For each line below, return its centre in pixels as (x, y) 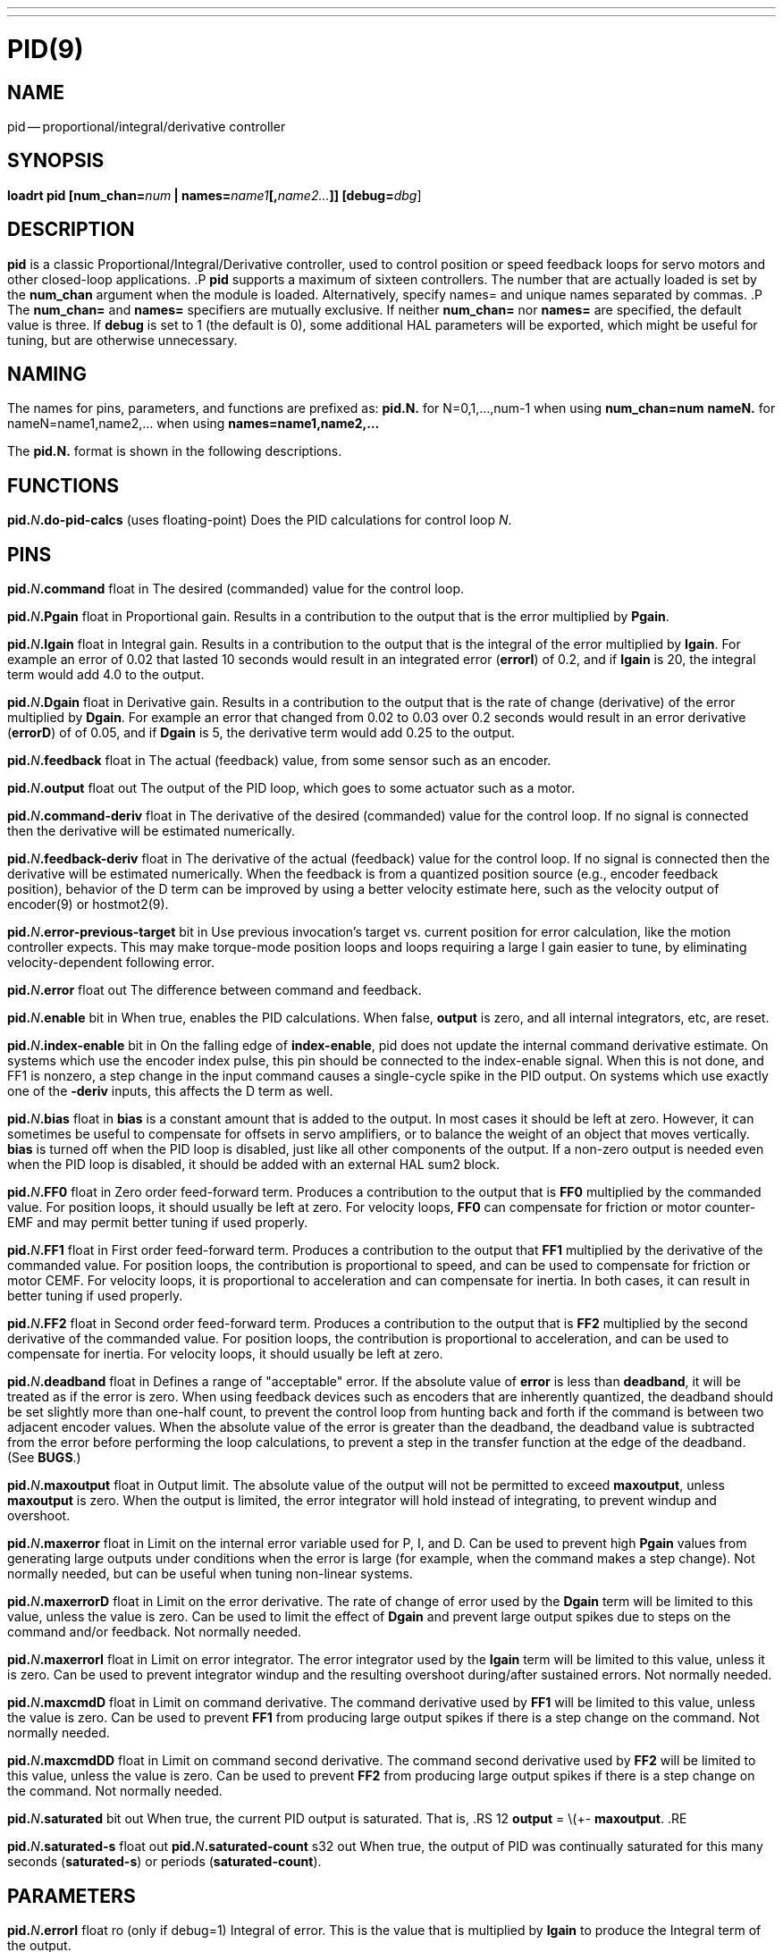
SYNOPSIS (56, 161)
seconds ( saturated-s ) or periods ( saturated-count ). (164, 1862)
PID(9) (46, 49)
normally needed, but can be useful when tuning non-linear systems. (210, 1574)
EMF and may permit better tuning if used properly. (158, 1223)
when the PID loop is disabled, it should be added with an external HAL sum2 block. (254, 1165)
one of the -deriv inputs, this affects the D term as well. (170, 1091)
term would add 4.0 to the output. (106, 675)
